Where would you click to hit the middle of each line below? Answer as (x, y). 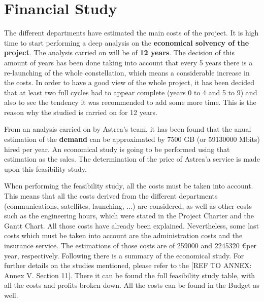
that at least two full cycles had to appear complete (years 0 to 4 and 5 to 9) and (131, 92)
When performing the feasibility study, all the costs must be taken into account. (129, 186)
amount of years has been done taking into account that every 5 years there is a (128, 62)
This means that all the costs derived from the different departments (111, 196)
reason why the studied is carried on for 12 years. (81, 112)
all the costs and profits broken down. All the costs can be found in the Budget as (132, 285)
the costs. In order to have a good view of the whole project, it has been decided (129, 82)
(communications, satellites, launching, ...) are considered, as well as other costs (128, 205)
